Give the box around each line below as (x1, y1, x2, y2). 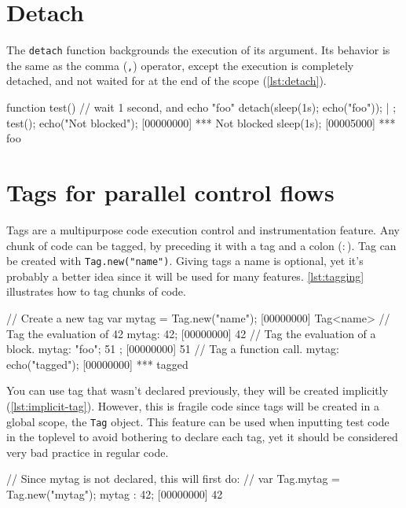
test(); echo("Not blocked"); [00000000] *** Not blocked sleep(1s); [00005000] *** (6, 114, 396, 131)
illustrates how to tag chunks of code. (6, 283, 186, 300)
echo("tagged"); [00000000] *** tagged (6, 355, 188, 372)
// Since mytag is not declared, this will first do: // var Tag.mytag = (6, 470, 340, 487)
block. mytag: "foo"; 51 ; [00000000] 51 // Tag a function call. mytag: (6, 341, 339, 357)
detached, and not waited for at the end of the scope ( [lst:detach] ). (6, 72, 327, 89)
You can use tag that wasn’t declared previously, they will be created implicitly (6, 382, 389, 399)
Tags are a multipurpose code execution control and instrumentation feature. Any (6, 221, 400, 237)
